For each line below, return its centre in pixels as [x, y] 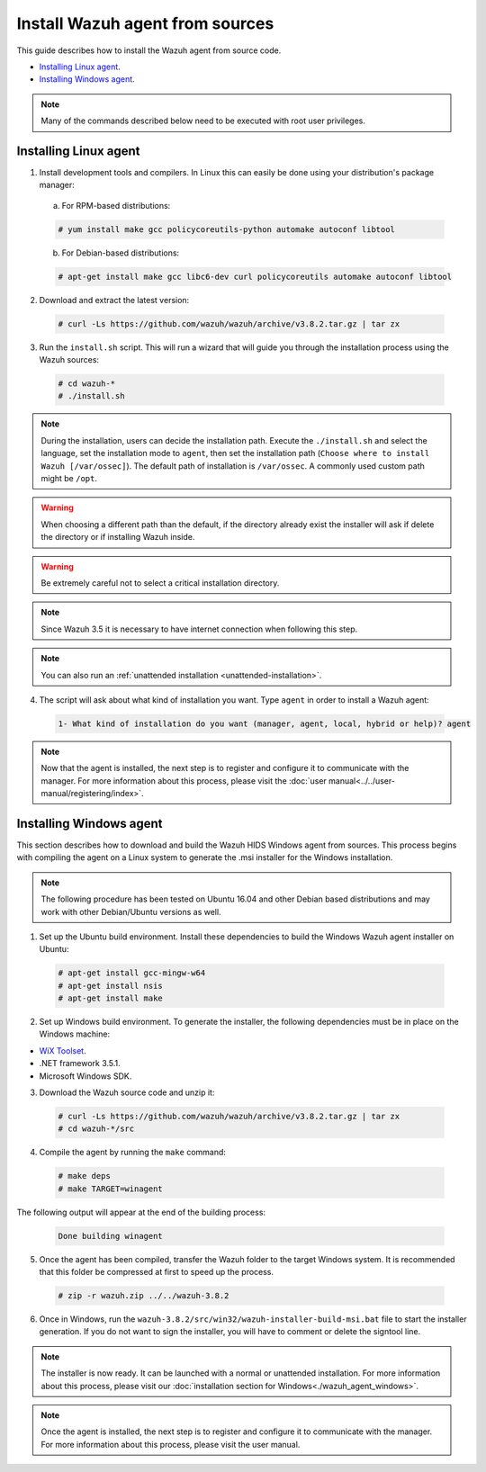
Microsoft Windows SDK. [85, 1076]
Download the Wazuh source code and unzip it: [127, 1092]
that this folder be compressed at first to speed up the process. [157, 1272]
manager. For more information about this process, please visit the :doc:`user [184, 781]
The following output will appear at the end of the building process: [141, 1212]
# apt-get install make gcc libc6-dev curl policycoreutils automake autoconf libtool [255, 276]
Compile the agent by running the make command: [133, 1153]
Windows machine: [75, 1034]
